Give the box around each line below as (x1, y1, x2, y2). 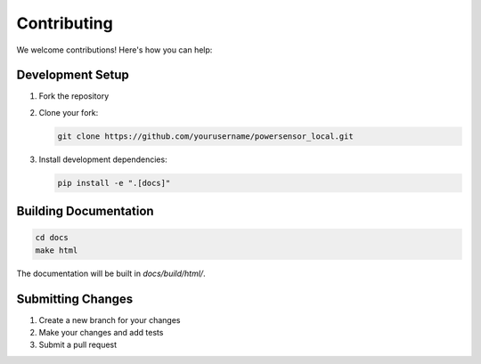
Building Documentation (16, 204, 155, 219)
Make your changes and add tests (38, 328, 164, 338)
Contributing (16, 13, 113, 33)
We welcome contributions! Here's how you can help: (16, 44, 213, 55)
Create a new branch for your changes (38, 314, 181, 325)
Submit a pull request (38, 339, 118, 351)
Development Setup (16, 68, 129, 83)
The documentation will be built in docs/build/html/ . (16, 268, 206, 279)
